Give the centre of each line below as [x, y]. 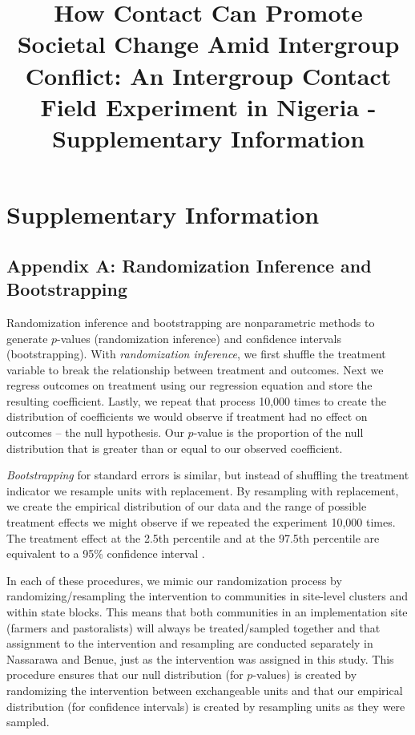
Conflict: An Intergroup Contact [208, 75]
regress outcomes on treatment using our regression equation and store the [189, 385]
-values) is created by [305, 674]
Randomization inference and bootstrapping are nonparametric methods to [191, 322]
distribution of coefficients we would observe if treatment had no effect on [187, 416]
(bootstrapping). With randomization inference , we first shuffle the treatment [196, 354]
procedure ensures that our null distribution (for [125, 674]
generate [27, 338]
